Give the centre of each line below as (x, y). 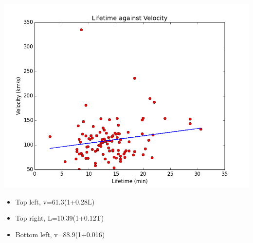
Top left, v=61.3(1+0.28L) (55, 201)
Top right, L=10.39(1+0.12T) (60, 218)
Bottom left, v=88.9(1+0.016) (60, 234)
